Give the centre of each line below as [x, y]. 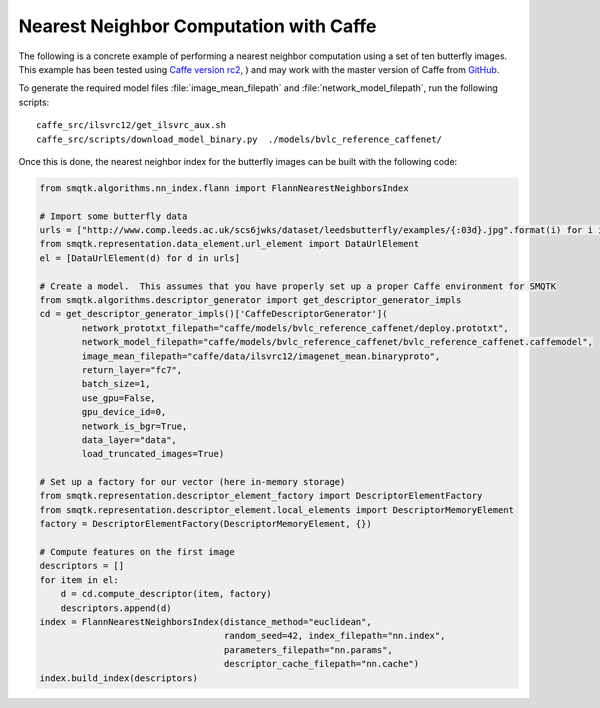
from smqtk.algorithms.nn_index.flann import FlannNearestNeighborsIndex [224, 188]
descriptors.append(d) [116, 608]
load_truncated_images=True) [153, 454]
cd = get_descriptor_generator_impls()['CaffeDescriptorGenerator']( [213, 314]
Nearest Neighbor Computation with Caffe [197, 26]
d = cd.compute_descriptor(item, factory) [166, 594]
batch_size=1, [116, 384]
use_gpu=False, [119, 398]
